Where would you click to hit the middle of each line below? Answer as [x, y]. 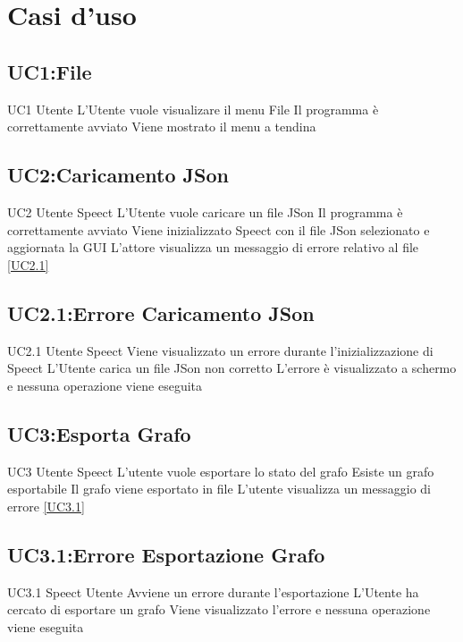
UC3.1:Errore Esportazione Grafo [166, 554]
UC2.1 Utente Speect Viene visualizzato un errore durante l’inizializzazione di [220, 350]
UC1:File [50, 71]
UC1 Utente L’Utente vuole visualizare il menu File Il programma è [193, 109]
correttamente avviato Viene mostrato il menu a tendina [162, 127]
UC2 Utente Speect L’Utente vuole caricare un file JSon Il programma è [205, 211]
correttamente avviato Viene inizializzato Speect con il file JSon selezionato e [219, 229]
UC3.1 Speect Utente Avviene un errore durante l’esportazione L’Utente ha [213, 591]
